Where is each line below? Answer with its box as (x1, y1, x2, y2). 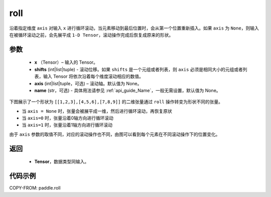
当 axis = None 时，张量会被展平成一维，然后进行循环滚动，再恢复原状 (22, 108, 173, 114)
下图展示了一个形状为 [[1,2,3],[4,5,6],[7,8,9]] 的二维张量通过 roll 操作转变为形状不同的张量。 (9, 99, 223, 105)
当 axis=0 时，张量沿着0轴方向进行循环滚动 (22, 115, 114, 121)
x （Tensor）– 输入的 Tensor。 (34, 59, 98, 65)
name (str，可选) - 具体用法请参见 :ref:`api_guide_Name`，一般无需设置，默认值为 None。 (34, 87, 221, 93)
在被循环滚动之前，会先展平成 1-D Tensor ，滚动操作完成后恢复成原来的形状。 (9, 32, 174, 38)
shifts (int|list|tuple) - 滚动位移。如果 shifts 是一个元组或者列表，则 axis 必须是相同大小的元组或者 (34, 66, 243, 72)
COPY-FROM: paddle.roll (9, 185, 61, 191)
